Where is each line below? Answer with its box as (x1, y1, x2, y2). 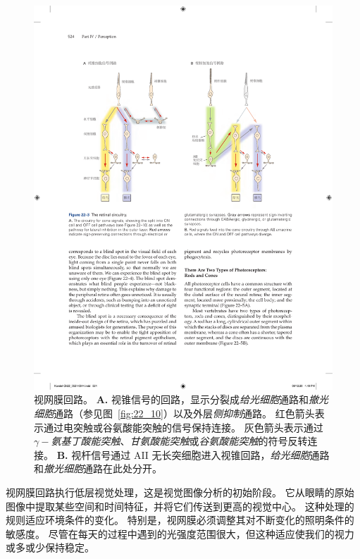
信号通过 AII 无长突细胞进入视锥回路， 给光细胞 (91, 447, 310, 462)
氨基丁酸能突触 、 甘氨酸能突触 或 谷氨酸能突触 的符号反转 (51, 434, 308, 448)
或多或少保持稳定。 (6, 540, 94, 555)
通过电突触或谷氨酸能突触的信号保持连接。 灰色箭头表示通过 (43, 419, 323, 434)
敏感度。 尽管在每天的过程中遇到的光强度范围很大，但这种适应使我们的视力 (6, 526, 354, 541)
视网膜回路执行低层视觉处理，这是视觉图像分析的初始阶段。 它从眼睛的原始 (6, 484, 354, 499)
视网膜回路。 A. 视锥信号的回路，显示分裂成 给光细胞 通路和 (34, 392, 309, 407)
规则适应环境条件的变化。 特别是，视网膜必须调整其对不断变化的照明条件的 (6, 512, 354, 527)
